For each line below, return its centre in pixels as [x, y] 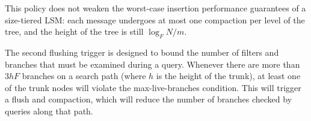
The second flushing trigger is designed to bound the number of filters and [142, 52]
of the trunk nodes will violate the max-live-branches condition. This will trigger [153, 87]
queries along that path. [49, 111]
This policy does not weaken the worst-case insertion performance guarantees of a [155, 8]
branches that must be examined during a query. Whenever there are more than [152, 64]
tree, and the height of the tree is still [74, 31]
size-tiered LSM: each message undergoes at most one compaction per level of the [155, 19]
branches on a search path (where [84, 76]
